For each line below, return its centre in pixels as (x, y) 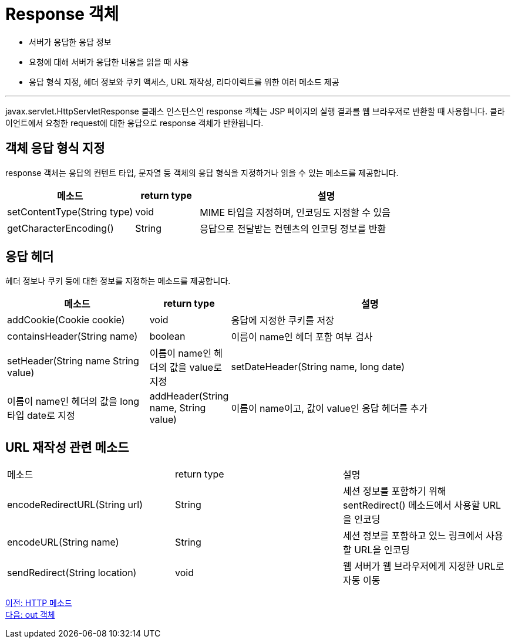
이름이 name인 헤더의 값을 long (73, 402)
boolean (167, 336)
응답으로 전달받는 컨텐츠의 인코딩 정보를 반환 (293, 229)
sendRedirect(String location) (72, 573)
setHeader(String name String (73, 361)
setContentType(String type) (70, 211)
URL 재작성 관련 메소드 (67, 447)
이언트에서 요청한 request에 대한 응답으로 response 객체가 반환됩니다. (134, 123)
